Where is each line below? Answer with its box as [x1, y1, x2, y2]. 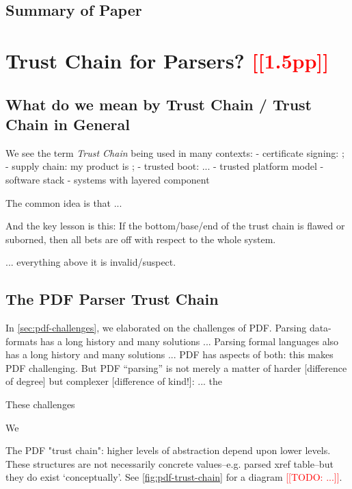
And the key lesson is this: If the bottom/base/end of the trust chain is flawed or [5, 218, 345, 233]
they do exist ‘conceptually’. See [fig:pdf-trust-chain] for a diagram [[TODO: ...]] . [5, 470, 342, 484]
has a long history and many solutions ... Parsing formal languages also [40, 334, 339, 348]
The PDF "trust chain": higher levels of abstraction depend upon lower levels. [5, 443, 331, 457]
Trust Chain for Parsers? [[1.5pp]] [5, 46, 329, 74]
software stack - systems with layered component [5, 172, 210, 186]
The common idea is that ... [5, 195, 122, 210]
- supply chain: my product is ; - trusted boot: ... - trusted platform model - [5, 159, 324, 173]
